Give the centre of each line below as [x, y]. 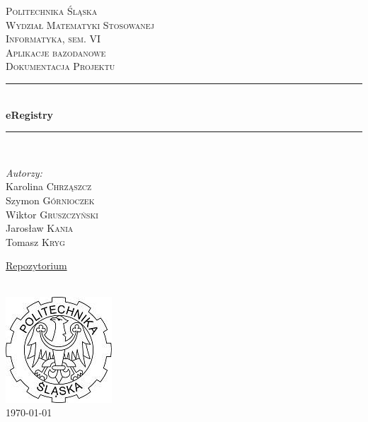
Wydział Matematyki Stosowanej [80, 24]
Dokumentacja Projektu [61, 66]
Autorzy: [24, 172]
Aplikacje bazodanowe [56, 52]
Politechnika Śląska [52, 11]
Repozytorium [36, 265]
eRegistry [30, 114]
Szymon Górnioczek [50, 200]
